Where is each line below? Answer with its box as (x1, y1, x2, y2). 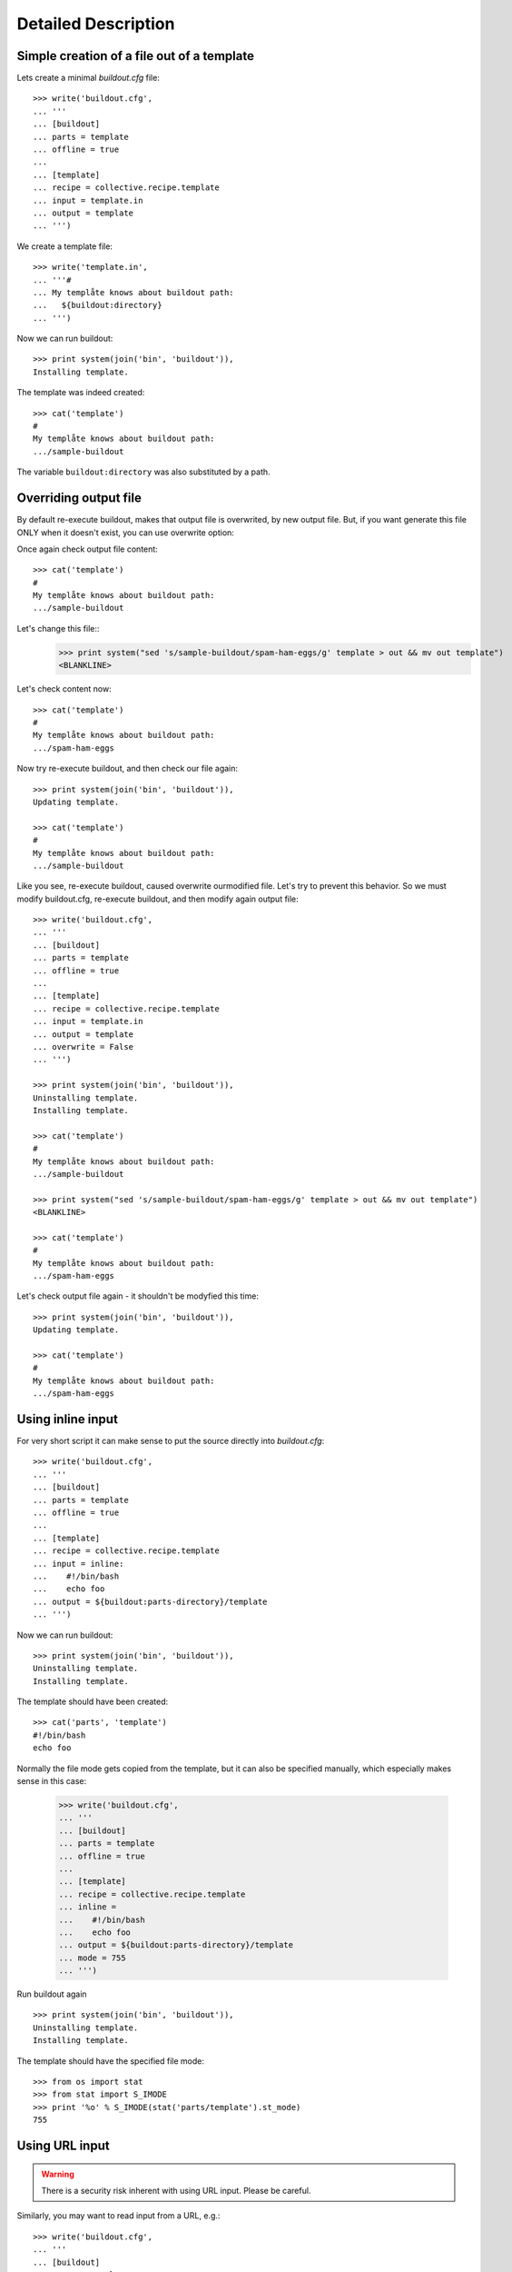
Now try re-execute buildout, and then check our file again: (16, 763, 239, 774)
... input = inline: (33, 1559, 124, 1569)
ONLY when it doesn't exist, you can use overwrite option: (16, 527, 235, 538)
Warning (41, 2168, 74, 2179)
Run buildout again (16, 1988, 87, 1999)
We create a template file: (16, 241, 113, 252)
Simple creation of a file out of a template (16, 48, 254, 64)
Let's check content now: (16, 683, 113, 694)
